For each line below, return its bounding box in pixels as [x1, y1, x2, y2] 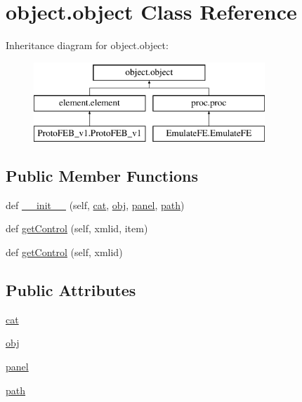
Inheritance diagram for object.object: [6, 38, 169, 53]
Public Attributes [6, 279, 136, 301]
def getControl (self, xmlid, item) [6, 221, 148, 236]
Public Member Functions [6, 165, 198, 187]
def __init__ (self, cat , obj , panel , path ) [6, 197, 185, 212]
